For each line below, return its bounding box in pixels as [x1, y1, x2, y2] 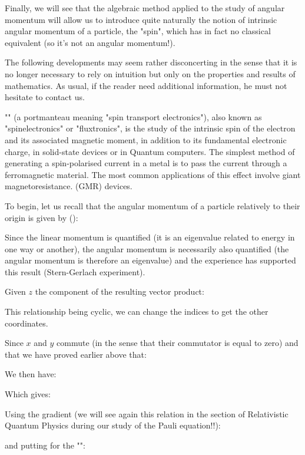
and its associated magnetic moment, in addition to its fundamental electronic [5, 133, 287, 146]
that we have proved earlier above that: [5, 348, 147, 360]
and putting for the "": [5, 438, 85, 451]
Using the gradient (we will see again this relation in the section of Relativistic [5, 407, 289, 420]
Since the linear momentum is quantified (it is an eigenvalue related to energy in [5, 231, 295, 243]
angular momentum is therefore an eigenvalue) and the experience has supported [5, 254, 296, 266]
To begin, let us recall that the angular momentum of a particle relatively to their [5, 199, 300, 212]
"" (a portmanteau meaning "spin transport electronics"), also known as [5, 110, 262, 123]
